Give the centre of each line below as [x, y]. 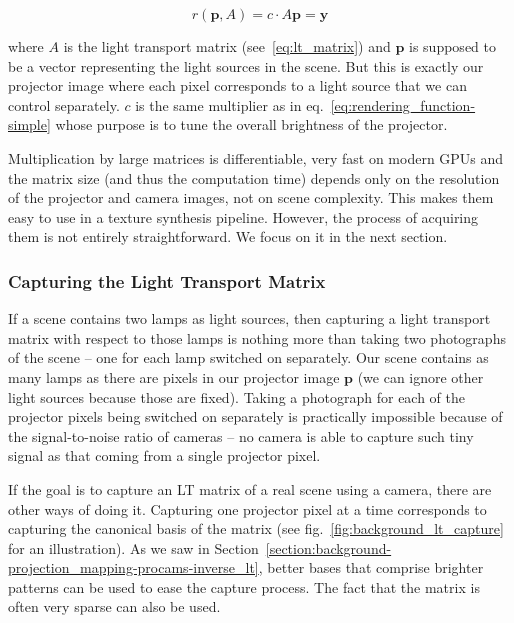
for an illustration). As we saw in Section [133, 547]
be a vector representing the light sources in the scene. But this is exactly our [246, 65]
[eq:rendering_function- [403, 104]
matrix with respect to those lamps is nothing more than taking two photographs [257, 337]
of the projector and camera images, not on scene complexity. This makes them [251, 197]
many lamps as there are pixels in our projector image [174, 376]
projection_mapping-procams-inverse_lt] [133, 567]
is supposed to [452, 46]
